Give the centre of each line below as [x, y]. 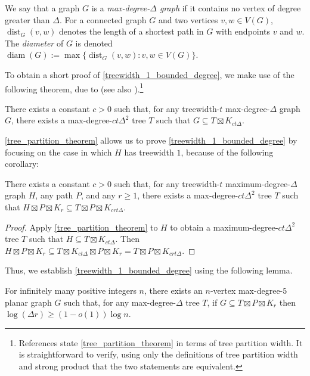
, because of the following [227, 152]
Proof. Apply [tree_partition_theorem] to [81, 227]
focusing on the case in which [58, 152]
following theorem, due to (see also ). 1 [74, 88]
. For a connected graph [103, 19]
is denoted [94, 43]
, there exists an [173, 290]
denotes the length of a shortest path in [131, 31]
